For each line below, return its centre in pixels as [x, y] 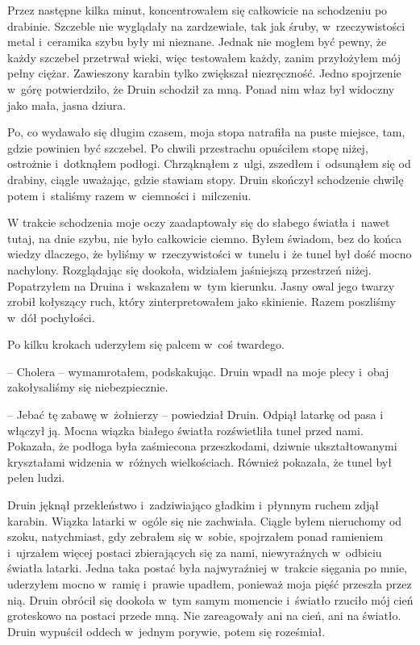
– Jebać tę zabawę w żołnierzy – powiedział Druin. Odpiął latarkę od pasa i [195, 415]
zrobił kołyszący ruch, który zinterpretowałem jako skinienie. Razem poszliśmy [202, 302]
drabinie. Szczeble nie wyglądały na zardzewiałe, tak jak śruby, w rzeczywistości [206, 25]
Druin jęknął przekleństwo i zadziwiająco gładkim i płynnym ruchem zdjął [193, 505]
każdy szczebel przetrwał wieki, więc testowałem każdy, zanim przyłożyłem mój [204, 57]
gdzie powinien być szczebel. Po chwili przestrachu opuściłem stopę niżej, [188, 147]
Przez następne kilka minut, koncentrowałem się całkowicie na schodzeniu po [198, 10]
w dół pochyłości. [51, 317]
